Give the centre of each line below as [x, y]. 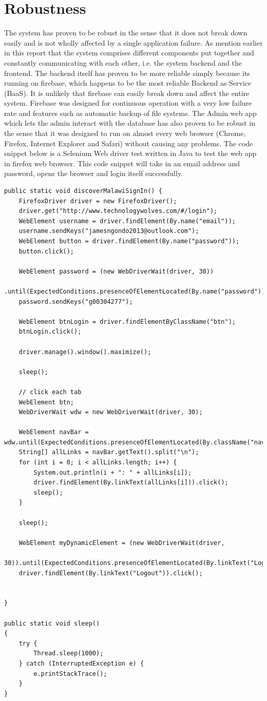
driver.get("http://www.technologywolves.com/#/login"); [118, 211]
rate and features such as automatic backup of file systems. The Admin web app [130, 113]
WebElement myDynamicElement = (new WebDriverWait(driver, [122, 543]
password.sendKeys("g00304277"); [76, 301]
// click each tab [50, 392]
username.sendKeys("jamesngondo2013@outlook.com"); [109, 231]
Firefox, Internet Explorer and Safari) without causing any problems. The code [129, 143]
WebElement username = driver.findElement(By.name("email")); [127, 221]
